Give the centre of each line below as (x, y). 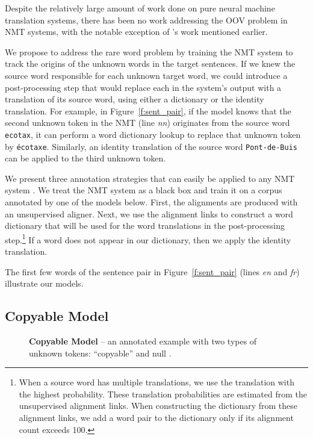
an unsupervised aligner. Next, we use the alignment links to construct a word (149, 213)
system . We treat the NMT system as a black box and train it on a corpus (144, 190)
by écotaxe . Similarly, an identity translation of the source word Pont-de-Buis (151, 146)
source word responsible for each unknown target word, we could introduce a (146, 75)
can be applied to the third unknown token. (85, 158)
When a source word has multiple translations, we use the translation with (156, 382)
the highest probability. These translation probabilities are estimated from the (163, 394)
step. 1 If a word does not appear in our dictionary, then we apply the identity (148, 238)
